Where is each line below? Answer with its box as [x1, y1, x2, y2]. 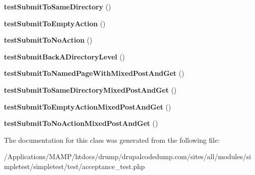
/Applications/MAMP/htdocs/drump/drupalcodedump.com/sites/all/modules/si [4, 151, 251, 162]
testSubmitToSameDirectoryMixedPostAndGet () [4, 84, 177, 95]
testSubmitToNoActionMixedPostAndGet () [4, 118, 158, 128]
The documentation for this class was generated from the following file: [4, 134, 220, 145]
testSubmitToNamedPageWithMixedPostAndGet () [4, 68, 185, 78]
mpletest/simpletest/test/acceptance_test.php [4, 161, 145, 171]
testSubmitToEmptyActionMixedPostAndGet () [4, 101, 171, 112]
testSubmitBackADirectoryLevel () [4, 51, 125, 61]
